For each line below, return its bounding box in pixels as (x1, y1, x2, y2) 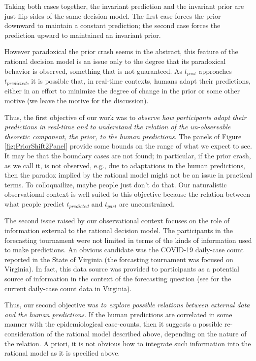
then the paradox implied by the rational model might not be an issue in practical (4, 170, 253, 180)
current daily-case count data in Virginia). (4, 283, 132, 293)
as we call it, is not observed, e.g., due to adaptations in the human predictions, (4, 160, 245, 170)
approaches (198, 65, 232, 76)
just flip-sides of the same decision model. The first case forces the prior (4, 10, 221, 21)
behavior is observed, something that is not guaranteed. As (4, 65, 183, 76)
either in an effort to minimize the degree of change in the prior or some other (4, 86, 240, 96)
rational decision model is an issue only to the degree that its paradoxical (4, 56, 226, 66)
